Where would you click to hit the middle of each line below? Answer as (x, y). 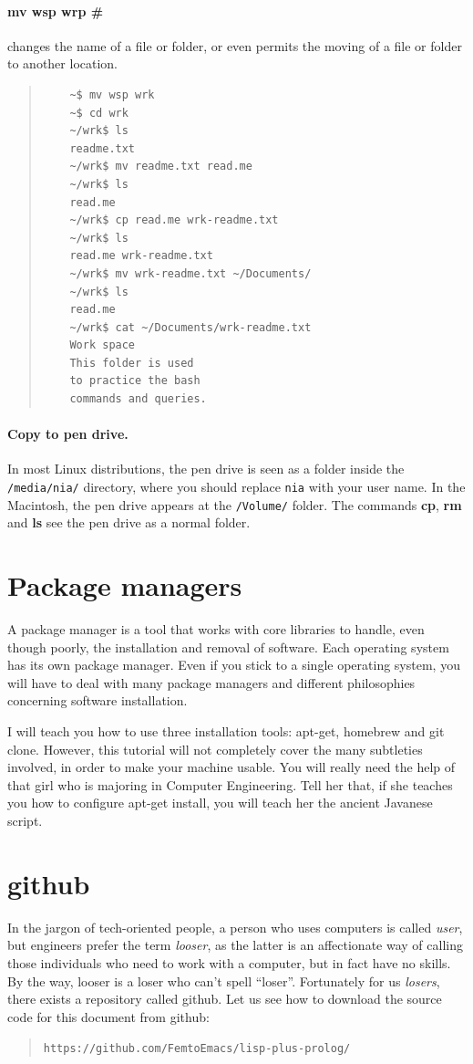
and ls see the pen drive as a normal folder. (129, 522)
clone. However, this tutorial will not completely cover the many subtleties (215, 749)
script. (25, 821)
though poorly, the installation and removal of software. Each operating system (228, 647)
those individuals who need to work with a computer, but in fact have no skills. (229, 962)
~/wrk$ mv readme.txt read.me (161, 167)
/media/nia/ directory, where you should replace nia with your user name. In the (236, 487)
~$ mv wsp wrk (112, 94)
